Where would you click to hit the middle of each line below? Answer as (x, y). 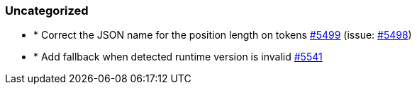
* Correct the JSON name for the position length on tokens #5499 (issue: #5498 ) (223, 35)
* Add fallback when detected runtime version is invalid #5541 (178, 57)
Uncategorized (47, 11)
